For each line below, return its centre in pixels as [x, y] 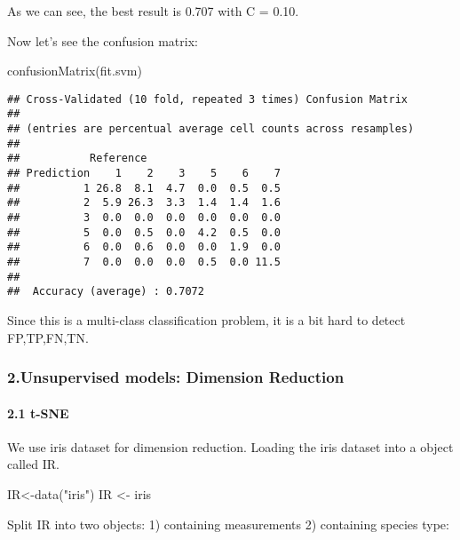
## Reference [77, 159]
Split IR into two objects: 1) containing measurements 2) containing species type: [228, 524]
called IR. [33, 464]
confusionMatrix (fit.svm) [75, 71]
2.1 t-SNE [38, 413]
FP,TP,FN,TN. [48, 337]
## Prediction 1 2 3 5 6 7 [144, 174]
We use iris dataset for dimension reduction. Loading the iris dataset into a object [230, 446]
